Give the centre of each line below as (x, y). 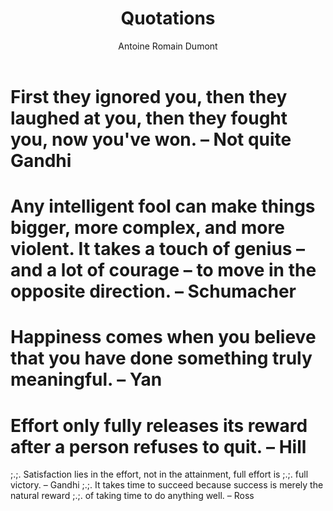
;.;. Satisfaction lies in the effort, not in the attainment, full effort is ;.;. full (159, 474)
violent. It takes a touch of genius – (158, 249)
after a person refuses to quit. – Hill (158, 446)
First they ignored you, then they (149, 96)
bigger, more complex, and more (147, 228)
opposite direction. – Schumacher (153, 291)
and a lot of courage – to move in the (163, 270)
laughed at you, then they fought (149, 118)
